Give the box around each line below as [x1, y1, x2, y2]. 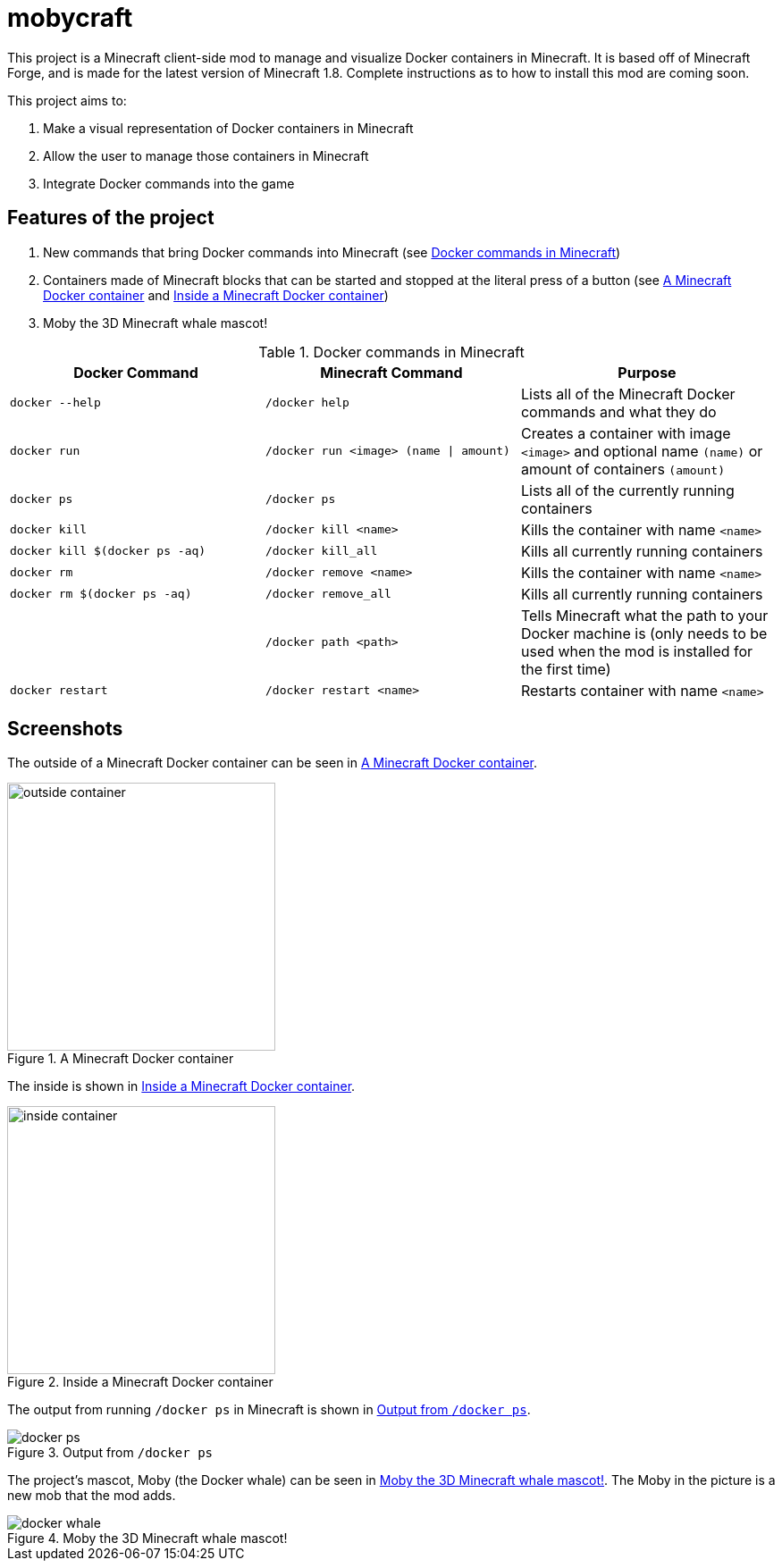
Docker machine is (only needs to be [520, 624, 768, 642]
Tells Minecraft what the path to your [520, 606, 769, 625]
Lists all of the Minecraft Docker [520, 384, 736, 403]
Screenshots [7, 717, 123, 741]
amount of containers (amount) [520, 459, 725, 478]
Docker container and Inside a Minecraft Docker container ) [43, 287, 389, 303]
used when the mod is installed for [520, 641, 753, 660]
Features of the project [7, 206, 214, 230]
